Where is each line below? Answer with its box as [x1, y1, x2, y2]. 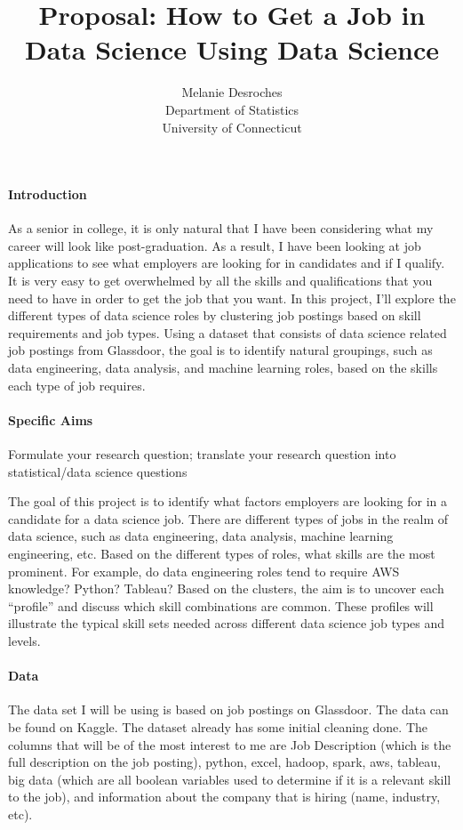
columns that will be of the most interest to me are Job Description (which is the [8, 735, 451, 753]
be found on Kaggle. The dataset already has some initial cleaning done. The [8, 717, 427, 736]
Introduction [8, 185, 87, 204]
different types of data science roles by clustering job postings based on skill [8, 306, 421, 325]
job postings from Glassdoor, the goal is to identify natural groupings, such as [8, 341, 433, 359]
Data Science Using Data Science [24, 31, 440, 68]
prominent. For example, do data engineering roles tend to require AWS [8, 561, 400, 580]
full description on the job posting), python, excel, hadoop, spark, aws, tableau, [8, 753, 441, 771]
